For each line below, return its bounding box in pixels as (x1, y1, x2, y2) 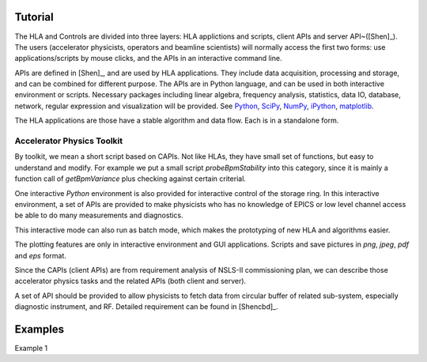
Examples (14, 322, 65, 336)
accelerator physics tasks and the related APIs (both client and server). (14, 277, 247, 286)
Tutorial (14, 10, 55, 24)
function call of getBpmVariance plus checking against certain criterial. (14, 174, 247, 183)
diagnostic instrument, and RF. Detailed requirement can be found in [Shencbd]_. (14, 302, 278, 311)
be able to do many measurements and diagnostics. (14, 210, 183, 221)
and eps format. (14, 251, 67, 260)
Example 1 (14, 343, 47, 353)
